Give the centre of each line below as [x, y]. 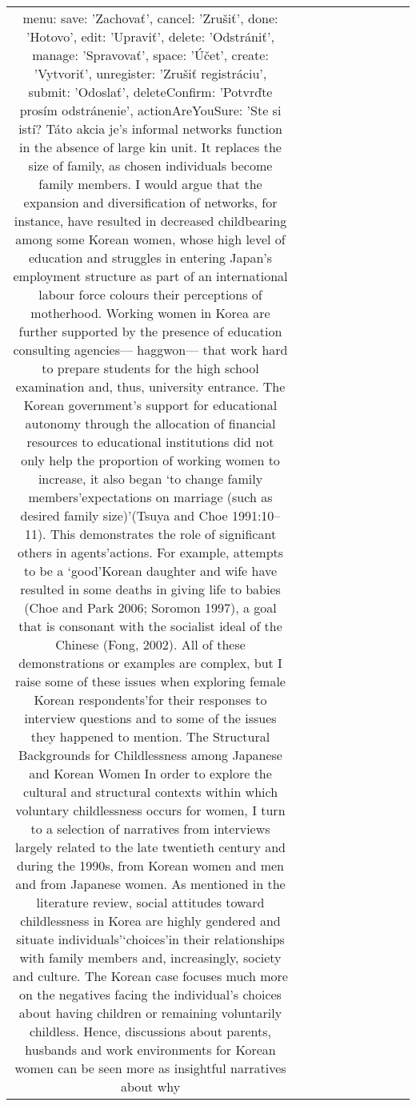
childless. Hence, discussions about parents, [150, 1031]
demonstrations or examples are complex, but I [150, 663]
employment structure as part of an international [150, 276]
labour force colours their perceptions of [150, 294]
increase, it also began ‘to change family [150, 479]
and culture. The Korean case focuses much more [150, 976]
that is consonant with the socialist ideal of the [150, 626]
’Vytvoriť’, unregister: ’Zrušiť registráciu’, [150, 73]
